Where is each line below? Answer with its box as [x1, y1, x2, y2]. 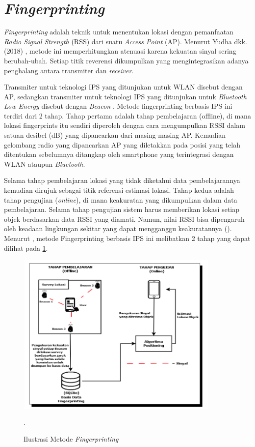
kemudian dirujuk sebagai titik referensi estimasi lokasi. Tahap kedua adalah [4, 185, 234, 195]
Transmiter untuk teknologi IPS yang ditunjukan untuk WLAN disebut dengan [4, 82, 243, 92]
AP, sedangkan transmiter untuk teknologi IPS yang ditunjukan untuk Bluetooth [4, 91, 247, 101]
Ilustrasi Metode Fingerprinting [24, 433, 119, 444]
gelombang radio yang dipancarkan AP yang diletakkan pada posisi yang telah [4, 139, 240, 149]
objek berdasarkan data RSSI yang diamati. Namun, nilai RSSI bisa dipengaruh [4, 213, 245, 224]
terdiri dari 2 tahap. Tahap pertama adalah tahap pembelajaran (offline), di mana [4, 110, 251, 120]
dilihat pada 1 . [4, 242, 48, 253]
